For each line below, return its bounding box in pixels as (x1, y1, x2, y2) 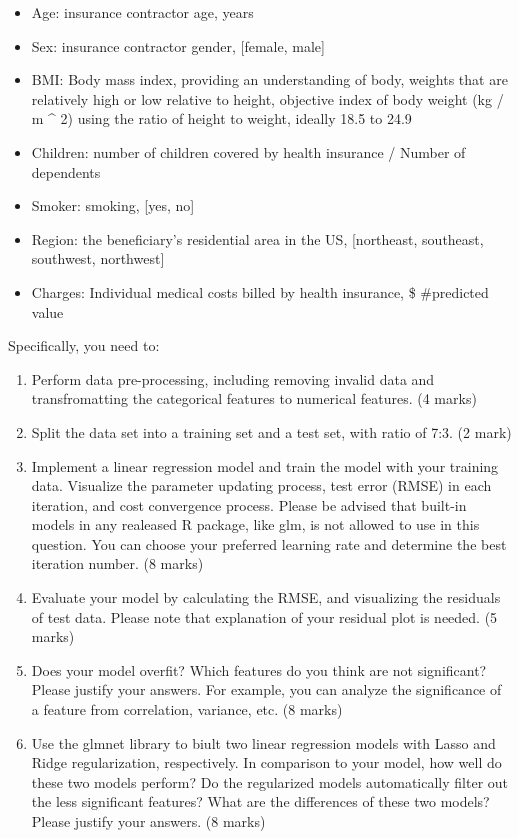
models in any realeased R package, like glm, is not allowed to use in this (31, 514, 480, 535)
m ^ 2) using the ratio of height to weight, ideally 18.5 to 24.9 (31, 108, 412, 129)
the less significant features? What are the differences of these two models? (31, 791, 490, 812)
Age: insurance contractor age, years (31, 2, 254, 22)
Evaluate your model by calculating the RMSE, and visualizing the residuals (31, 587, 501, 608)
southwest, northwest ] (31, 248, 165, 269)
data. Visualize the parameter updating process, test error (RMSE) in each (31, 475, 492, 496)
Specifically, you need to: (8, 335, 160, 356)
